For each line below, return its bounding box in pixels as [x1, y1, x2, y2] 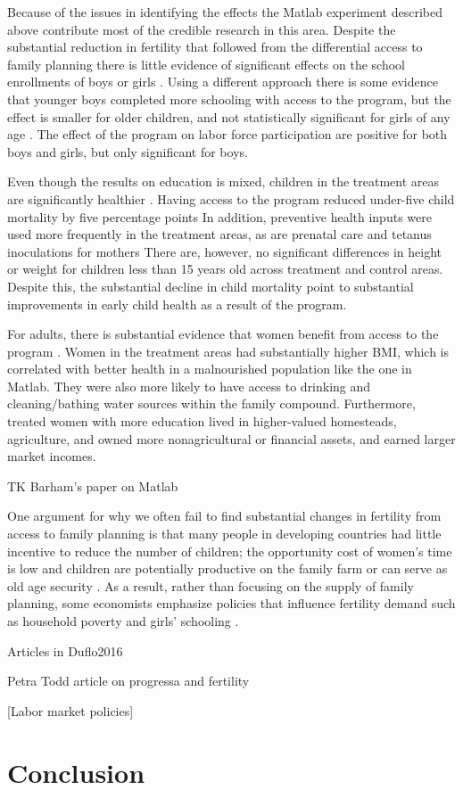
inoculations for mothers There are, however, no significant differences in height [7, 242, 442, 260]
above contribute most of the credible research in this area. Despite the [7, 20, 396, 38]
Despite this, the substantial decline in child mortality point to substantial [7, 276, 414, 295]
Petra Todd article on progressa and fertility [7, 671, 250, 690]
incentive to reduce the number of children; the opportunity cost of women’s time [7, 541, 452, 560]
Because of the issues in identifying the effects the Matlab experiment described [7, 3, 442, 21]
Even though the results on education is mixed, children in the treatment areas [7, 172, 440, 191]
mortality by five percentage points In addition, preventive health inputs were [7, 207, 432, 226]
